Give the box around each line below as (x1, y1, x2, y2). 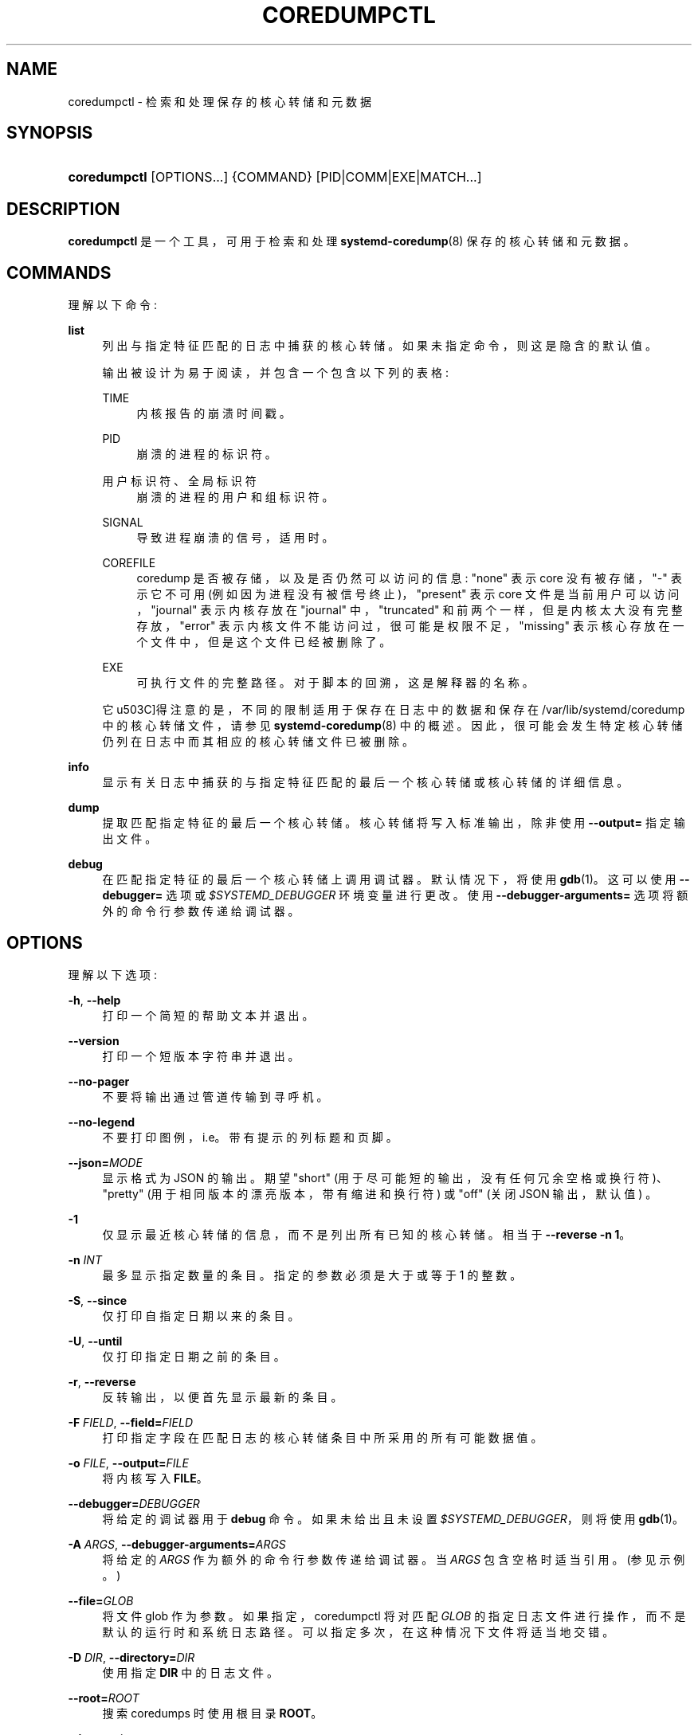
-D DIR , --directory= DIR (68, 1650, 195, 1664)
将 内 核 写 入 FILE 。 (102, 1471, 208, 1485)
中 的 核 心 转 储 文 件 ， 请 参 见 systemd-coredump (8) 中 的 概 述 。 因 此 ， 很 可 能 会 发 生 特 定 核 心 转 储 (102, 719, 683, 733)
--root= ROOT (68, 1690, 139, 1705)
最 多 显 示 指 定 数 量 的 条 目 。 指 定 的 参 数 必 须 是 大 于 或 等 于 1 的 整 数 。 (102, 1267, 522, 1282)
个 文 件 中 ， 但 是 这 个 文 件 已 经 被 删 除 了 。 (136, 635, 391, 649)
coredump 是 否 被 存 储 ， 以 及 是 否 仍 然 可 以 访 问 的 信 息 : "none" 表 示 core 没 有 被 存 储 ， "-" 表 (136, 571, 682, 586)
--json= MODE (68, 1155, 143, 1169)
